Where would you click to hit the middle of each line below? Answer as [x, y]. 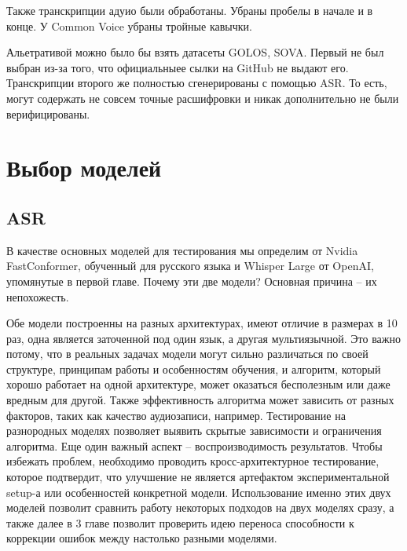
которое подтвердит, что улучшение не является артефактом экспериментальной [198, 477]
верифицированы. [48, 113]
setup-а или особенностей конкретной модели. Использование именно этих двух [199, 492]
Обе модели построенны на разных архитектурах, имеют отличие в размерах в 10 [202, 323]
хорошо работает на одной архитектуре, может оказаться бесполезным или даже [198, 384]
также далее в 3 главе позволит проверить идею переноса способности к [180, 522]
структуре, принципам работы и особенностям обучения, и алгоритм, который [194, 369]
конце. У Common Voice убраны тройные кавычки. [129, 26]
